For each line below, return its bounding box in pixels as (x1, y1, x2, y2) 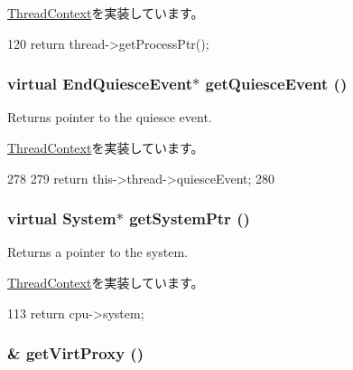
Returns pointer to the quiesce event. (7, 108, 212, 127)
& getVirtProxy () (7, 342, 144, 365)
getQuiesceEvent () (205, 72, 348, 95)
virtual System (7, 207, 116, 230)
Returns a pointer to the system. (7, 242, 188, 261)
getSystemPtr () (129, 207, 250, 230)
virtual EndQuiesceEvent (7, 72, 193, 95)
